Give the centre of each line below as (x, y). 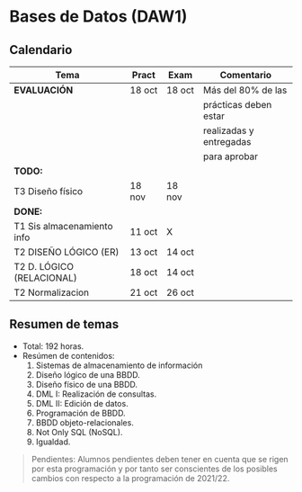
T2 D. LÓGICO (44, 267)
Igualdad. (53, 442)
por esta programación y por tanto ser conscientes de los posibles (154, 469)
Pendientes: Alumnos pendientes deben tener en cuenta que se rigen (160, 459)
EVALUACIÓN (44, 90)
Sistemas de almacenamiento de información (119, 365)
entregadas (227, 142)
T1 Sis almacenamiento (63, 226)
